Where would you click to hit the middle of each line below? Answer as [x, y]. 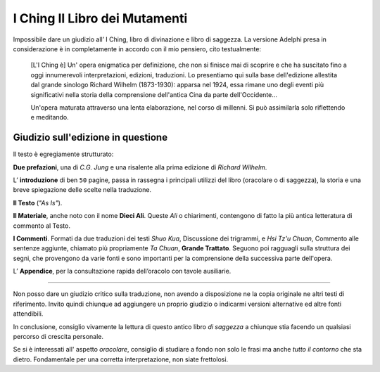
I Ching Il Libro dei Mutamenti [100, 18]
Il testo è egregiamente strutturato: [63, 154]
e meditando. [50, 117]
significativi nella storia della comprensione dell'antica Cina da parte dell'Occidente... [154, 94]
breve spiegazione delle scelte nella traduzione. [82, 190]
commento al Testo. [42, 226]
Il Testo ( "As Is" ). [38, 203]
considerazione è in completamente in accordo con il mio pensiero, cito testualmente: [137, 49]
